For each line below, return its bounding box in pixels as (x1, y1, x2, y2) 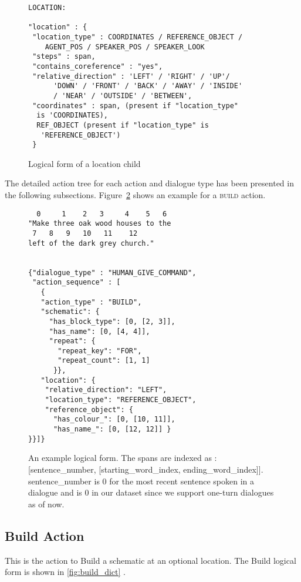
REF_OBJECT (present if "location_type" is (36, 121, 209, 129)
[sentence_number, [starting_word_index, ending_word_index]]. (28, 463, 263, 475)
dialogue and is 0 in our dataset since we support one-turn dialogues (28, 486, 274, 499)
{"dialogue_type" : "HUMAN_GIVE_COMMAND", (28, 268, 197, 277)
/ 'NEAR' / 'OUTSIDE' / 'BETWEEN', (53, 91, 192, 100)
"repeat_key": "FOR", (58, 346, 142, 355)
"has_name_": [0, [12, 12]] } (53, 425, 171, 434)
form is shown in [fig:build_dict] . (5, 566, 126, 578)
